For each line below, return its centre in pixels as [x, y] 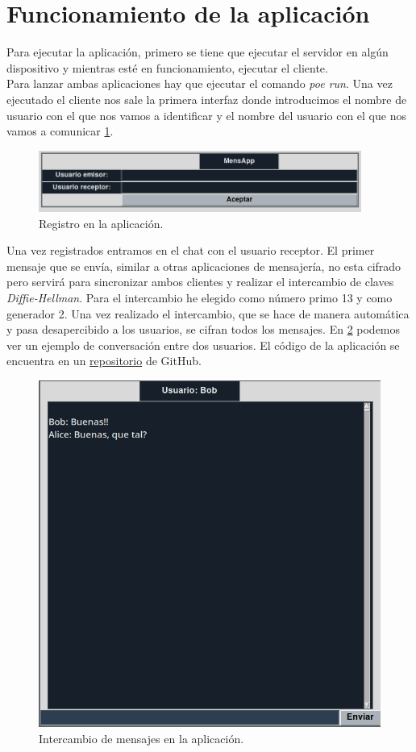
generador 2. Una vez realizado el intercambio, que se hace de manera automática [208, 313]
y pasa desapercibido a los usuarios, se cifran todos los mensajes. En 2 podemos [204, 329]
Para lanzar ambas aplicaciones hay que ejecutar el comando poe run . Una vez [200, 83]
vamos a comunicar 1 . [60, 131]
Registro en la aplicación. [101, 223]
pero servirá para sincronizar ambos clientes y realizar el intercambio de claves [200, 282]
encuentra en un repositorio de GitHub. [104, 361]
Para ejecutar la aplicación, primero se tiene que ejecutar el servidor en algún [198, 52]
